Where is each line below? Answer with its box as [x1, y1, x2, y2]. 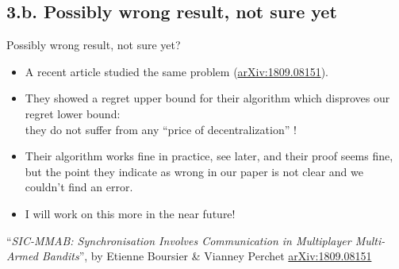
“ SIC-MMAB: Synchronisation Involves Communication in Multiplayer [6, 232, 351, 248]
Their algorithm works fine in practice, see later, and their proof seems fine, [25, 148, 393, 164]
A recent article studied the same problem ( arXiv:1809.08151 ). [25, 63, 328, 79]
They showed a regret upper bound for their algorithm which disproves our [25, 90, 390, 106]
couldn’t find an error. [25, 179, 133, 195]
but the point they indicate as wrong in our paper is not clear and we [25, 163, 363, 179]
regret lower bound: [25, 105, 121, 121]
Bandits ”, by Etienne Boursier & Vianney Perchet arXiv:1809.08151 [41, 248, 372, 264]
